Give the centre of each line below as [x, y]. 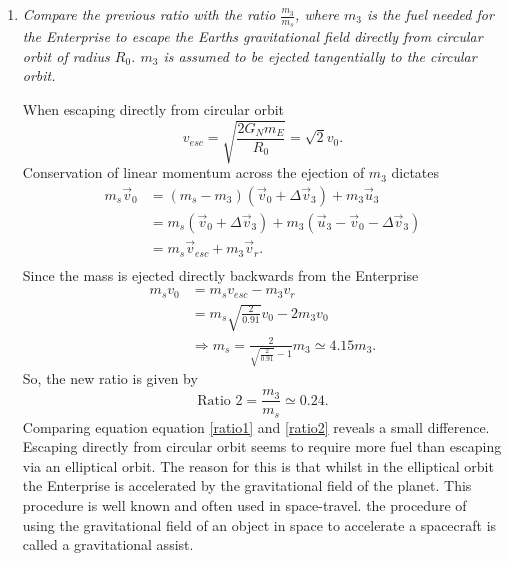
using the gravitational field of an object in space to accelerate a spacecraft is [259, 524]
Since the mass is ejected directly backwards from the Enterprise [220, 274]
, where [317, 14]
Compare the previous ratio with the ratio [149, 14]
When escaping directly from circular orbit [153, 109]
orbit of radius [66, 55]
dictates [415, 172]
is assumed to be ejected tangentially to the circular [320, 55]
